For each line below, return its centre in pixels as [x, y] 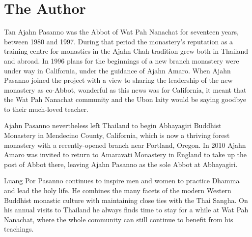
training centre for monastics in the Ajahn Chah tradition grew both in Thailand [126, 51]
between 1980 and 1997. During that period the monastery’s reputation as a [119, 41]
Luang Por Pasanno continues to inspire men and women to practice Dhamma [122, 181]
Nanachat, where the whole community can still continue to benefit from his [119, 219]
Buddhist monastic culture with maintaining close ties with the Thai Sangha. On [126, 200]
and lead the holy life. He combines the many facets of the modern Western [118, 190]
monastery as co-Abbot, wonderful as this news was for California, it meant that [125, 89]
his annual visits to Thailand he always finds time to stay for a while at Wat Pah [126, 210]
